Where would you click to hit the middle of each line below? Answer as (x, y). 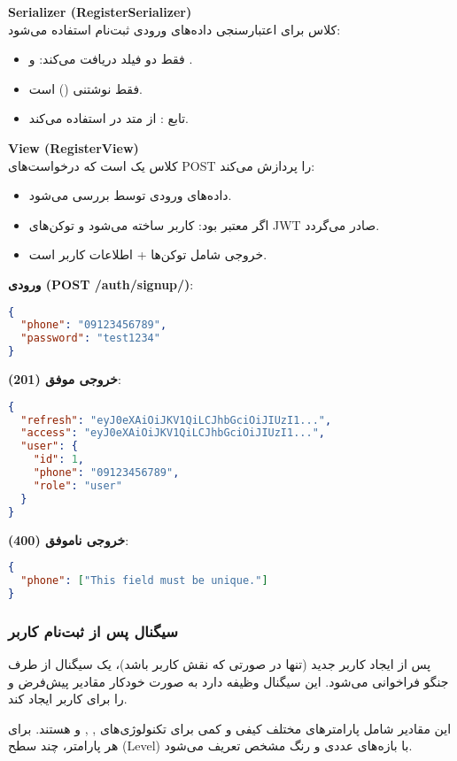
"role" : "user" (77, 485)
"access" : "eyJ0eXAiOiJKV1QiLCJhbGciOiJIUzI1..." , (173, 433)
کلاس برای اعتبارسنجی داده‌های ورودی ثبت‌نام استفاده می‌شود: (174, 29)
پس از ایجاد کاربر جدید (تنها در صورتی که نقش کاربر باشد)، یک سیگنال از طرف (220, 663)
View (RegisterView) (74, 147)
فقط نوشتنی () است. (85, 88)
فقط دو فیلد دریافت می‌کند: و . (111, 59)
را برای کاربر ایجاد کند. (68, 699)
